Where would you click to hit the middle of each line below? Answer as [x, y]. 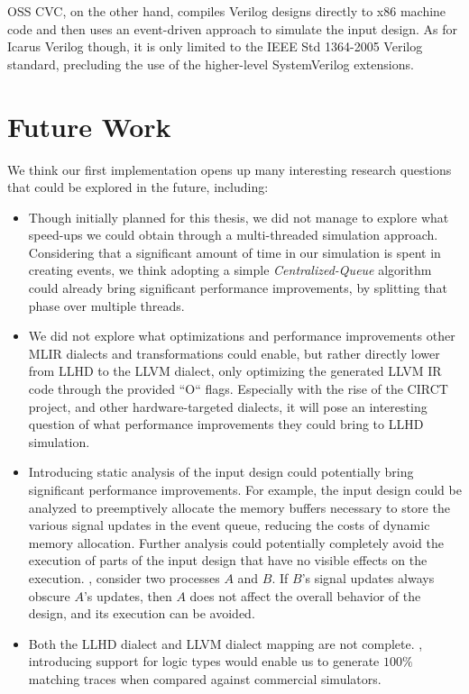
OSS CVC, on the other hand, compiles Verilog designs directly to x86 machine [227, 11]
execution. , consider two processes [124, 577]
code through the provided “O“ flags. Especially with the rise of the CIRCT [238, 389]
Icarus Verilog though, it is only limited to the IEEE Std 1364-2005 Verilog [215, 46]
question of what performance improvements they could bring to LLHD [226, 424]
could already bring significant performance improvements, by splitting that [238, 288]
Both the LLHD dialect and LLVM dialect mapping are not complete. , [225, 643]
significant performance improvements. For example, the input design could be [245, 489]
